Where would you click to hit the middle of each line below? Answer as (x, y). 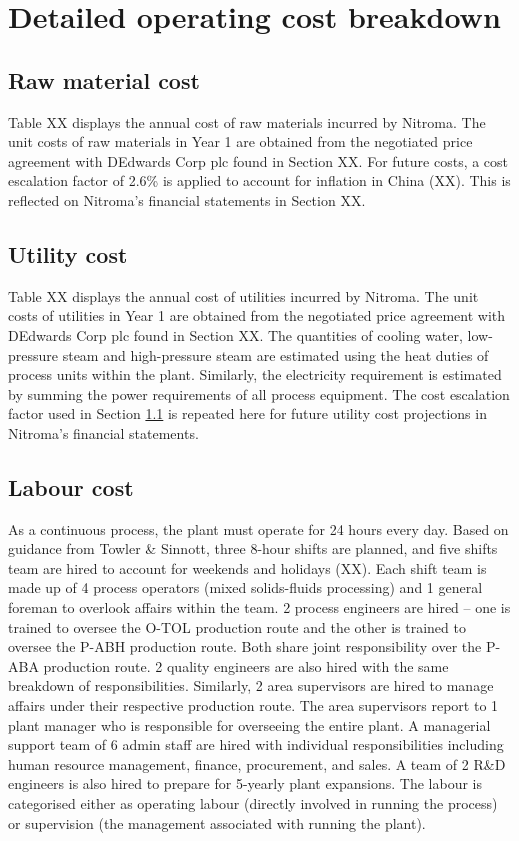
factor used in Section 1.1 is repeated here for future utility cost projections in (247, 413)
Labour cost (71, 486)
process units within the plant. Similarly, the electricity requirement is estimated (255, 374)
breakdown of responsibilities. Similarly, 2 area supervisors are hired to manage (251, 685)
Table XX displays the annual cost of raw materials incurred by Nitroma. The (247, 121)
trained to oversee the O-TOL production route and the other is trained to (237, 626)
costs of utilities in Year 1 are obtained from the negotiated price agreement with (257, 315)
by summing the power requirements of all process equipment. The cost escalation (259, 393)
